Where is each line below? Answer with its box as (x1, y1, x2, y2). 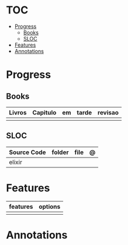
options (39, 202, 61, 211)
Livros (9, 108, 27, 117)
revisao (97, 108, 119, 117)
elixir (9, 158, 22, 166)
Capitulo (32, 108, 57, 117)
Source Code (9, 148, 46, 156)
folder (51, 148, 69, 156)
